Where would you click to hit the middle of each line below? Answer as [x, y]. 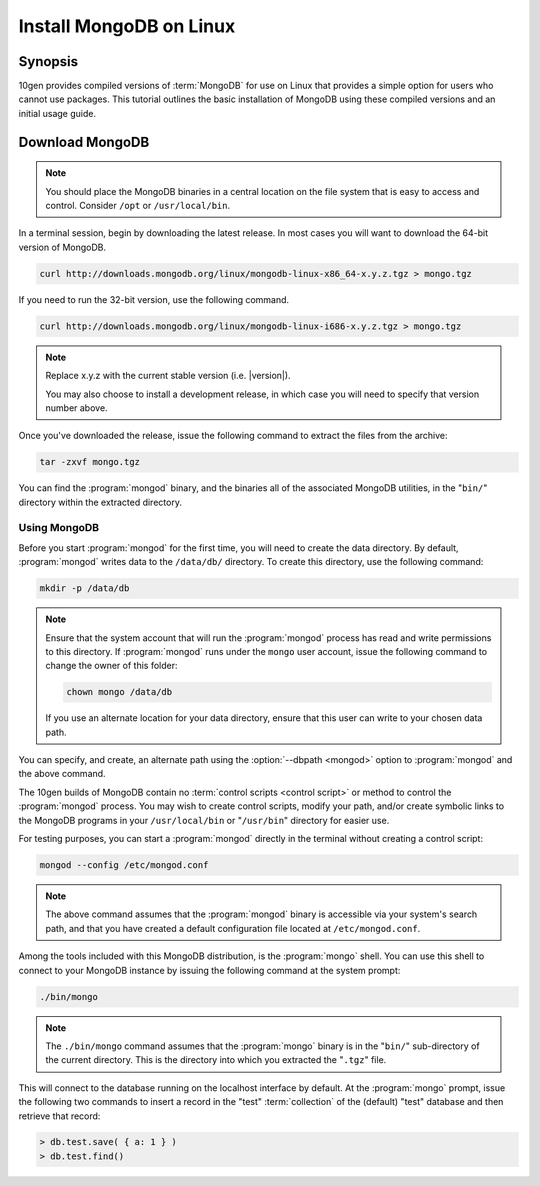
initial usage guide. [57, 113]
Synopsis [48, 61]
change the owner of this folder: [111, 666]
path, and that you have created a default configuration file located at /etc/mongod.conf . [233, 928]
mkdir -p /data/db [84, 588]
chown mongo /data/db [119, 692]
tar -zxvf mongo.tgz [89, 462]
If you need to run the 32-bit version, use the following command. [154, 299]
